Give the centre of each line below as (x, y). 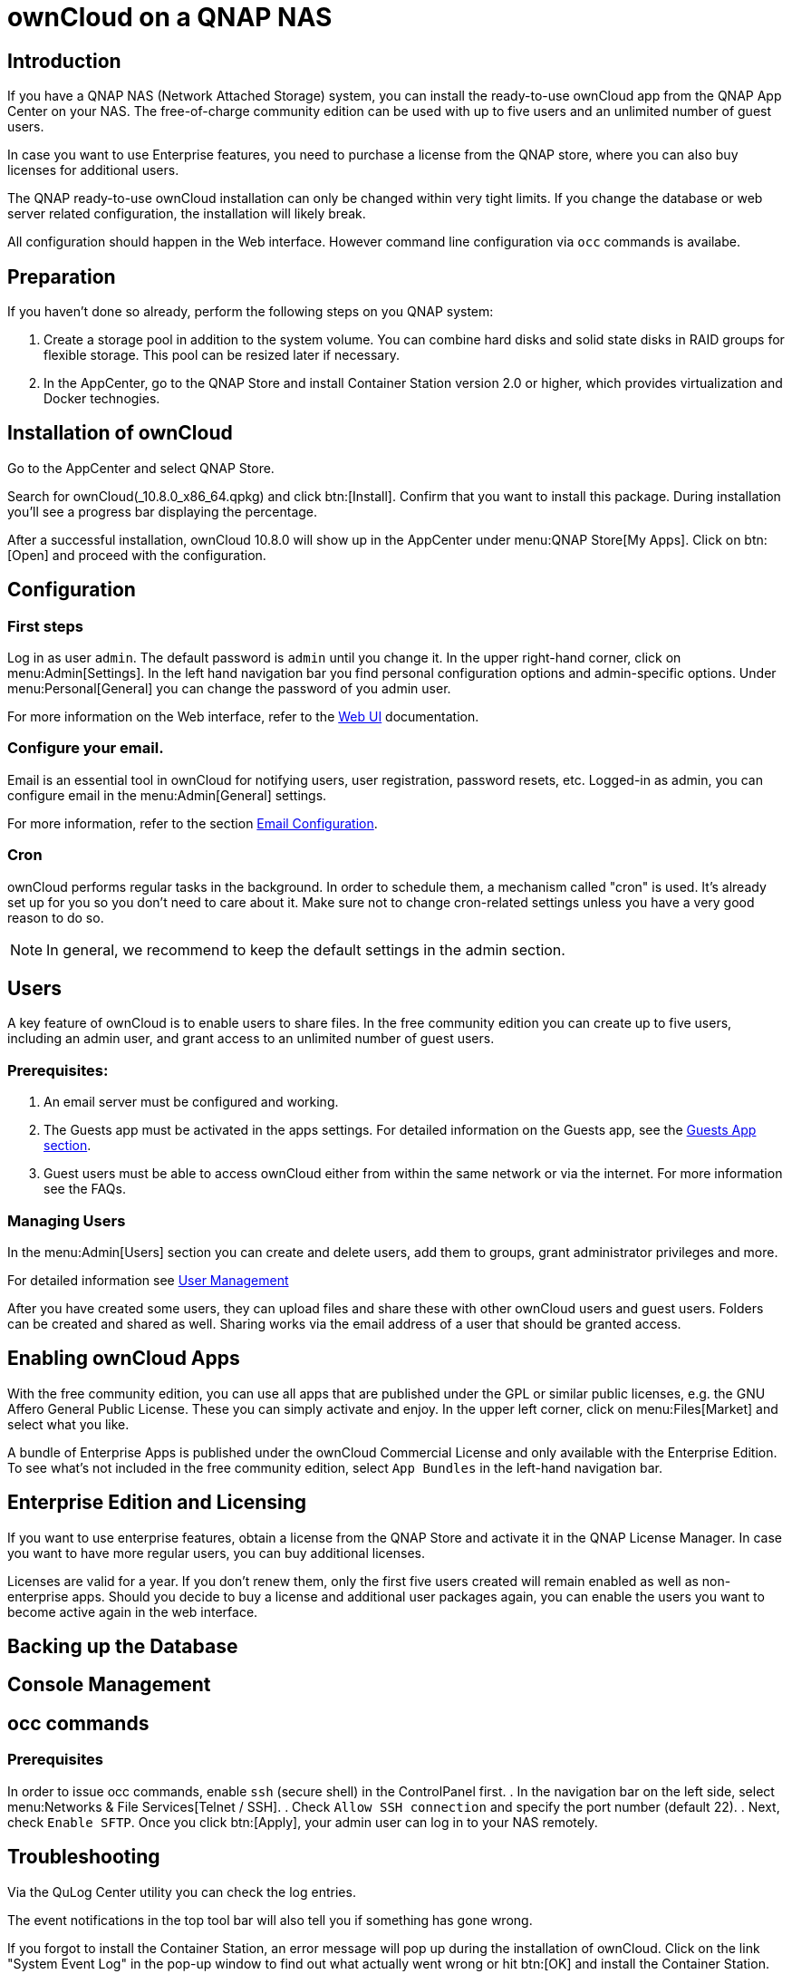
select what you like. (68, 1424)
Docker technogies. (102, 399)
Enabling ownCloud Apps (124, 1359)
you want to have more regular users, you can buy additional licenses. (216, 1553)
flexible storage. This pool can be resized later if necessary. (222, 355)
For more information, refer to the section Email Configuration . (193, 823)
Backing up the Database (123, 1647)
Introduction (64, 61)
